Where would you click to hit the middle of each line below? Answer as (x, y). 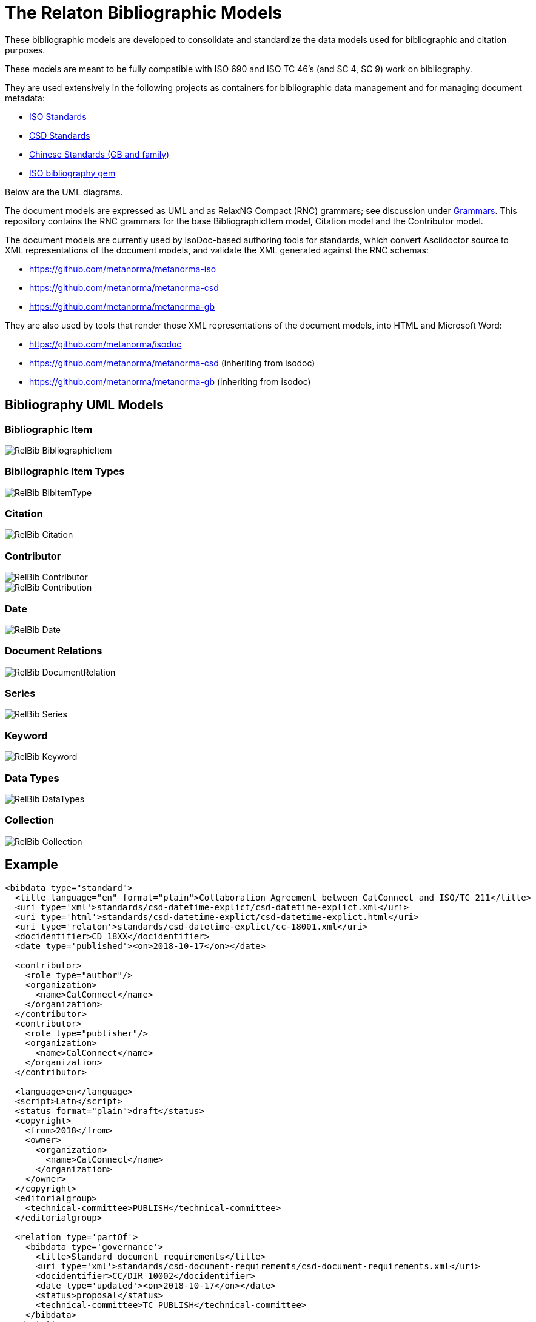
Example (32, 865)
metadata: (25, 98)
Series (20, 693)
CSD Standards (60, 135)
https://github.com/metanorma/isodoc (106, 344)
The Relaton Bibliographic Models (143, 13)
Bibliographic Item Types (65, 471)
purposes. (25, 50)
